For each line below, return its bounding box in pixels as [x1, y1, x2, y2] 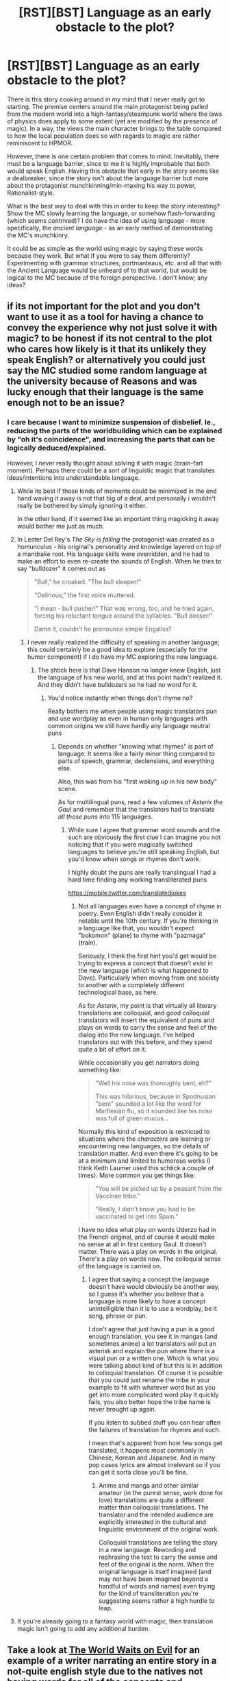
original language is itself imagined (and [99, 1567, 212, 1575]
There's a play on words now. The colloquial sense [78, 1255, 221, 1263]
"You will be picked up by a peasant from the [95, 1184, 222, 1192]
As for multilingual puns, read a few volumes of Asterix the [57, 797, 223, 806]
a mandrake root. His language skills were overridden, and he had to [16, 550, 210, 558]
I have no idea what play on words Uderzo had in [78, 1225, 216, 1233]
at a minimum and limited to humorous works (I [78, 1157, 211, 1165]
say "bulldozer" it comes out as [16, 564, 106, 572]
